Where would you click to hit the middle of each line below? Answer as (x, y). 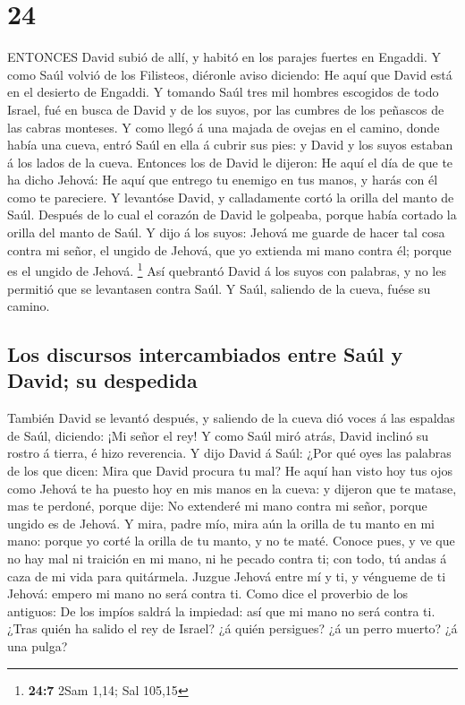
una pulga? (38, 646)
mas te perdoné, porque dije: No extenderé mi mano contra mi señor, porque (217, 506)
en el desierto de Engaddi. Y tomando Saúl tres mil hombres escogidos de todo (223, 92)
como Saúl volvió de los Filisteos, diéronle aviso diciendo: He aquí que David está (230, 74)
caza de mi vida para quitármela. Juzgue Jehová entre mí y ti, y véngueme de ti (227, 576)
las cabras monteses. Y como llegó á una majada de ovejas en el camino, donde (224, 127)
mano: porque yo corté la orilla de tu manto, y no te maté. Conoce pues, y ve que (231, 541)
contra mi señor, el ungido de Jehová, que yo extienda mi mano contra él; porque (229, 249)
